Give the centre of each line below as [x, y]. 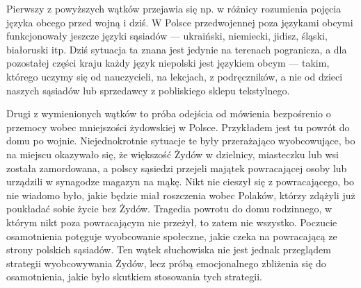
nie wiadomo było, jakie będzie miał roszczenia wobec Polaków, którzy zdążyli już [181, 195]
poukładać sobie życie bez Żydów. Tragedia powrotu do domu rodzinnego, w [169, 209]
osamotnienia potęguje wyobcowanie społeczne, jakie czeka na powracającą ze [172, 236]
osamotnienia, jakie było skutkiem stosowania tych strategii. [134, 277]
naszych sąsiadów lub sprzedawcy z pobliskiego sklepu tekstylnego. [148, 90]
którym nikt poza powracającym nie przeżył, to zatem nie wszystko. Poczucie [172, 222]
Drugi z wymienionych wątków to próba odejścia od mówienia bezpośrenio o [169, 113]
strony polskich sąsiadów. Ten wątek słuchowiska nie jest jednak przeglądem [169, 249]
